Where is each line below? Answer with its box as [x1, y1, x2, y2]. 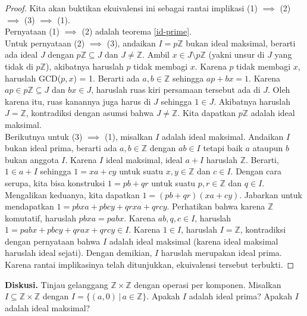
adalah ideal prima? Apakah [189, 290, 292, 302]
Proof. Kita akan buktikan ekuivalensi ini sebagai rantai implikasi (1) [5, 2, 258, 14]
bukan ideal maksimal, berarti [186, 36, 296, 49]
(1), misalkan [105, 130, 153, 142]
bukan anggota [5, 153, 59, 165]
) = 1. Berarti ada [73, 71, 140, 84]
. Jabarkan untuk [239, 188, 302, 201]
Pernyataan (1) [5, 25, 60, 37]
